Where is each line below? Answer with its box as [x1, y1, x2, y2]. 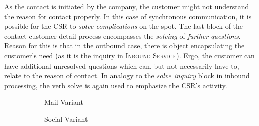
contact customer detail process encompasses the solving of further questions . [4, 30, 241, 41]
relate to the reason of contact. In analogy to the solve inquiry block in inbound [4, 70, 250, 81]
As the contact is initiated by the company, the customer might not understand [4, 1, 249, 11]
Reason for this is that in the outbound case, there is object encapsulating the [4, 40, 245, 51]
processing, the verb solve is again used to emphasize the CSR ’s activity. [4, 80, 227, 90]
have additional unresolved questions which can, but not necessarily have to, [4, 60, 239, 71]
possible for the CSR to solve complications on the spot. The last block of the [4, 21, 243, 31]
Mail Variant [44, 97, 83, 107]
